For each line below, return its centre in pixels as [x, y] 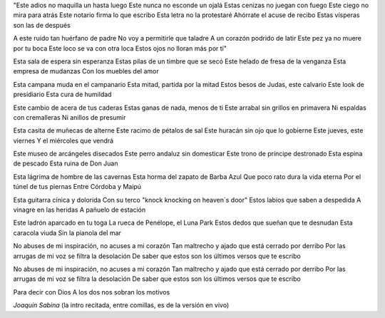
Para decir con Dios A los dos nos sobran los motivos [92, 292]
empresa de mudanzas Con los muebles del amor [86, 71]
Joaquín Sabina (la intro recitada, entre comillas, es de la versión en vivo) [121, 305]
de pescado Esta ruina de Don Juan [66, 163]
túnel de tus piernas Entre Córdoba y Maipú [77, 187]
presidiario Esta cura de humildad [62, 94]
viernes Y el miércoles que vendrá [63, 140]
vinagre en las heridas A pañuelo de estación [79, 210]
